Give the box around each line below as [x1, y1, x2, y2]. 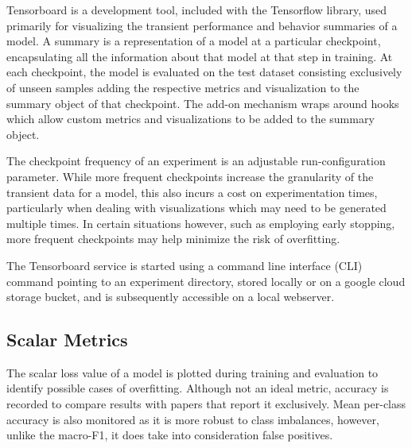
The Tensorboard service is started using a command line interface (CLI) [6, 257, 363, 273]
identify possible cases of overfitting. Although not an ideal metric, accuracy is [6, 380, 389, 396]
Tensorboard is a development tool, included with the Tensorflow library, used [6, 2, 387, 17]
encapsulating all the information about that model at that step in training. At [6, 48, 393, 64]
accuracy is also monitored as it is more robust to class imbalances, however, [6, 411, 379, 427]
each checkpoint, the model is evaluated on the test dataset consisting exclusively [6, 64, 402, 80]
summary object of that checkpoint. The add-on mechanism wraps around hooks [6, 95, 399, 111]
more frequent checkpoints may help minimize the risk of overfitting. [6, 230, 340, 247]
